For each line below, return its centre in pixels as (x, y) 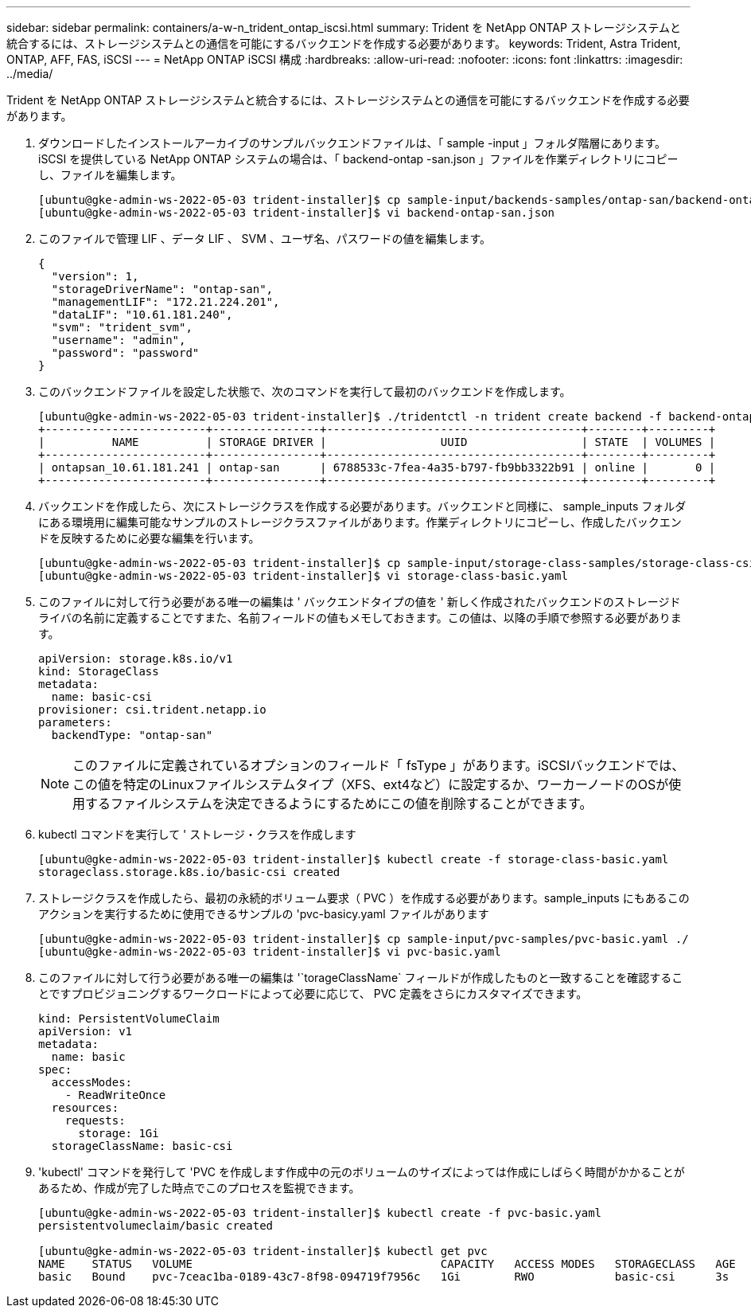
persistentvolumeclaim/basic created (156, 1226)
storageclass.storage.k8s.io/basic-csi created (189, 872)
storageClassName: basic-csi (142, 1146)
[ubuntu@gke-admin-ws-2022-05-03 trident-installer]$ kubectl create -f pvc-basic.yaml (320, 1213)
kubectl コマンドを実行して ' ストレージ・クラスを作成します (197, 834)
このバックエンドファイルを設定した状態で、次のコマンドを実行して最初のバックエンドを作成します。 (305, 391)
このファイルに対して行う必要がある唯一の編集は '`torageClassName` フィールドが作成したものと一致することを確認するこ (361, 978)
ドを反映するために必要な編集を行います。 (149, 538)
